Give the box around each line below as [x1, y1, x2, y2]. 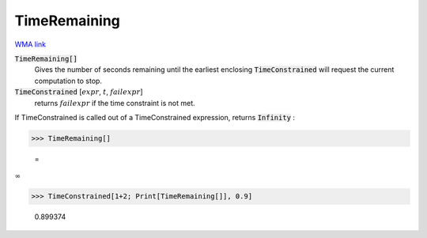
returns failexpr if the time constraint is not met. [34, 98, 195, 108]
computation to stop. [34, 76, 103, 85]
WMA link [14, 40, 47, 49]
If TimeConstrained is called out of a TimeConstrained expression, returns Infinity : [14, 112, 296, 122]
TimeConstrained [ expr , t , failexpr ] [14, 87, 143, 96]
